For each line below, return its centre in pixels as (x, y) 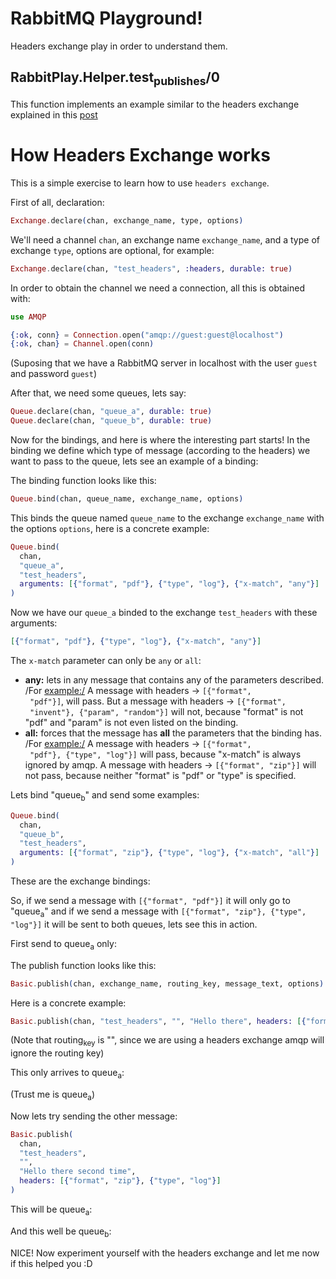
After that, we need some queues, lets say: (98, 393)
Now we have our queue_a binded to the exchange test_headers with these (164, 613)
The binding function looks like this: (83, 480)
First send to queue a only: (63, 944)
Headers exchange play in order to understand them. (119, 46)
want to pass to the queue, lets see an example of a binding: (134, 461)
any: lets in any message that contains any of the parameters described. (174, 680)
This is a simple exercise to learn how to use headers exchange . (140, 183)
